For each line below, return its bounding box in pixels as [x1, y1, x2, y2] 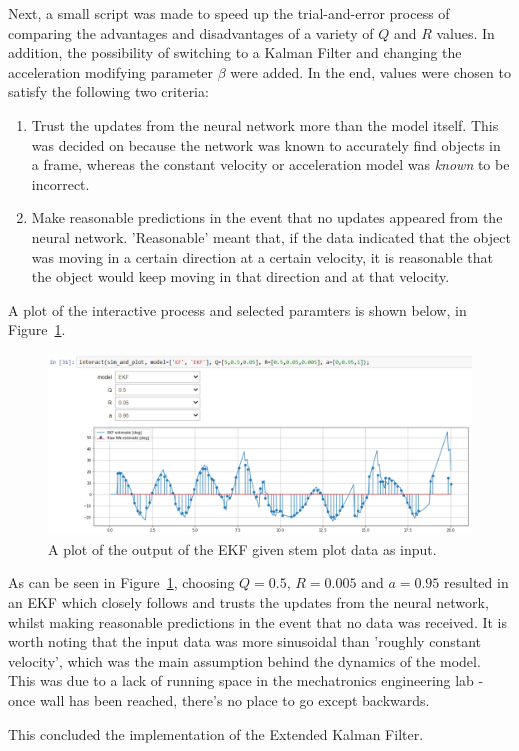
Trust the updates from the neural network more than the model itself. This [31, 114, 499, 135]
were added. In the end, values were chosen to [230, 61, 511, 82]
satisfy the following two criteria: [8, 81, 209, 102]
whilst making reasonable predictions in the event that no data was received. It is [8, 611, 508, 632]
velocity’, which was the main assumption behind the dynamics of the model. [8, 650, 481, 671]
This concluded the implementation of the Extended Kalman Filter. [8, 723, 424, 744]
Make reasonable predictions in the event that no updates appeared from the [31, 207, 503, 228]
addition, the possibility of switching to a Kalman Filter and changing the [8, 42, 462, 63]
